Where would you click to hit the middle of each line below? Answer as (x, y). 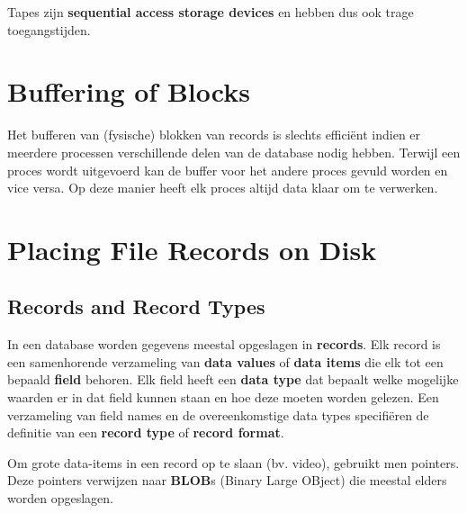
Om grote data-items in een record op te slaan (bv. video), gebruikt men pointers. (233, 462)
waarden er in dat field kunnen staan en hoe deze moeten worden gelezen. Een (223, 397)
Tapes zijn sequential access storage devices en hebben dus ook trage (211, 12)
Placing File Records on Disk (192, 249)
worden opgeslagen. (60, 498)
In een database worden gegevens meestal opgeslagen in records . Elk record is (224, 344)
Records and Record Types (136, 306)
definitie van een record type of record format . (146, 432)
